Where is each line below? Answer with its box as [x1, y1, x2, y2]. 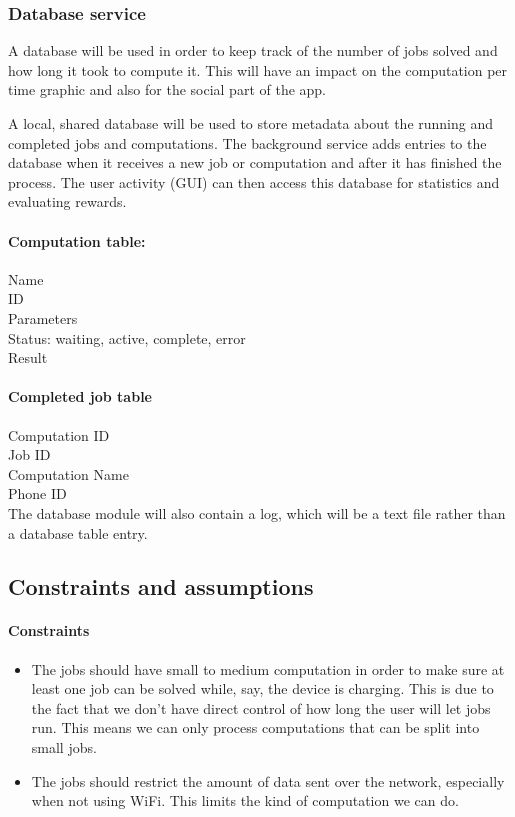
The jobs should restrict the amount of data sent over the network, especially [31, 770, 505, 791]
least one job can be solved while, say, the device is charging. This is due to [31, 678, 494, 699]
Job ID [8, 444, 51, 465]
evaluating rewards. [8, 191, 127, 212]
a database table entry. [8, 522, 148, 543]
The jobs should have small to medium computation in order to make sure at [31, 658, 505, 679]
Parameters [8, 307, 78, 328]
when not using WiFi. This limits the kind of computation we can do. [31, 790, 459, 811]
